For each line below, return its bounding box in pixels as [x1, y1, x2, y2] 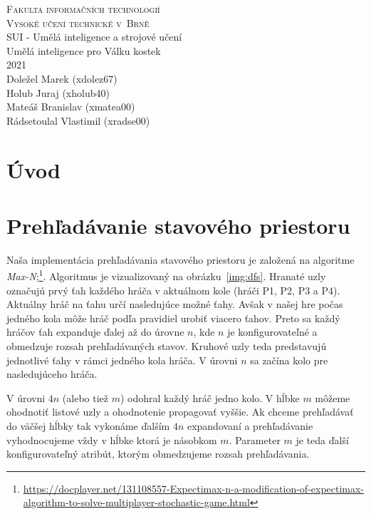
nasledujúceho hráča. [6, 366, 98, 381]
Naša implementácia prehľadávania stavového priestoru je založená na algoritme [6, 252, 355, 267]
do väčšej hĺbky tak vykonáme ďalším [6, 418, 170, 433]
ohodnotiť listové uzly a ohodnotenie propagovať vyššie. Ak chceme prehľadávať [6, 404, 354, 419]
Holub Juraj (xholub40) [6, 85, 110, 100]
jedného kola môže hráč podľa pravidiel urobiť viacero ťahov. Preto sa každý [6, 310, 340, 325]
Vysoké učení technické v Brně [6, 15, 150, 30]
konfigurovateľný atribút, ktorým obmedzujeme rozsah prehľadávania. [6, 446, 310, 461]
